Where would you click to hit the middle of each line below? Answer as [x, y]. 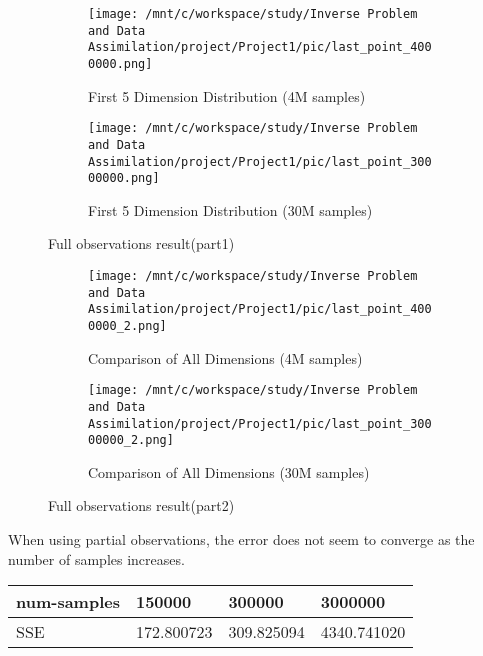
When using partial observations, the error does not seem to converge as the [241, 539]
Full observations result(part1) [141, 243]
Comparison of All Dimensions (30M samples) [229, 471]
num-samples [68, 602]
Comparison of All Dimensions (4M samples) [225, 357]
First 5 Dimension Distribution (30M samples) [230, 209]
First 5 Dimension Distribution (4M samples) [227, 95]
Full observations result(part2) [141, 505]
